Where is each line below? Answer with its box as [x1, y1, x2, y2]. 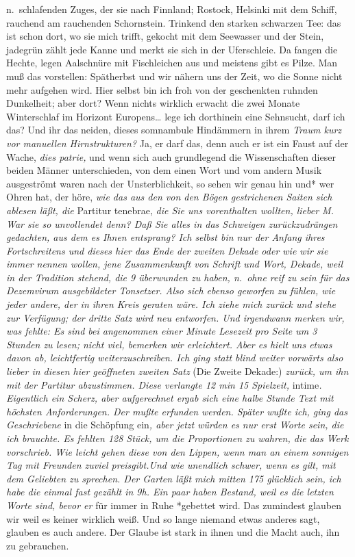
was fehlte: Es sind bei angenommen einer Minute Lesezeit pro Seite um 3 [6, 324, 317, 338]
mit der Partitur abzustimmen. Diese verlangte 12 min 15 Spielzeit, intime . [6, 377, 322, 391]
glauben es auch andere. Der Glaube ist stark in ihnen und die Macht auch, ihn [6, 525, 340, 539]
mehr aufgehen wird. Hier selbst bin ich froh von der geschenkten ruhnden [6, 82, 318, 96]
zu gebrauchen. [6, 538, 69, 552]
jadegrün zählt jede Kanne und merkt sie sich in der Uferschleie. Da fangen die [6, 42, 338, 56]
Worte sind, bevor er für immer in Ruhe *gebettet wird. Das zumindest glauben [6, 497, 341, 512]
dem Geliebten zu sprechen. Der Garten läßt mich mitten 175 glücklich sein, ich [6, 471, 341, 485]
